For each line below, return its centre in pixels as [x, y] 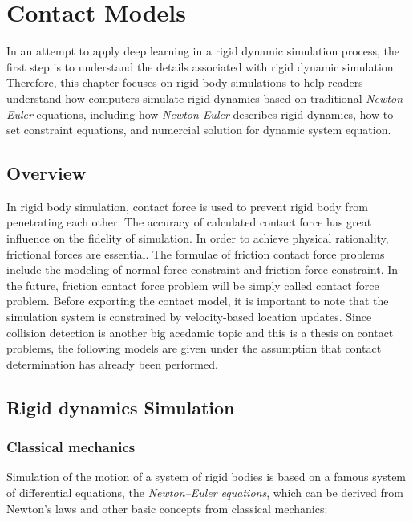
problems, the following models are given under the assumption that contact [194, 348]
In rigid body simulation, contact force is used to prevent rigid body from [187, 206]
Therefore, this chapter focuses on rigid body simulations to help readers [185, 82]
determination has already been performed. [112, 363]
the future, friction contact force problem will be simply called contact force [193, 285]
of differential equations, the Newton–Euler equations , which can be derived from [205, 493]
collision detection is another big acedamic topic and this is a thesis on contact [200, 332]
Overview [47, 173]
